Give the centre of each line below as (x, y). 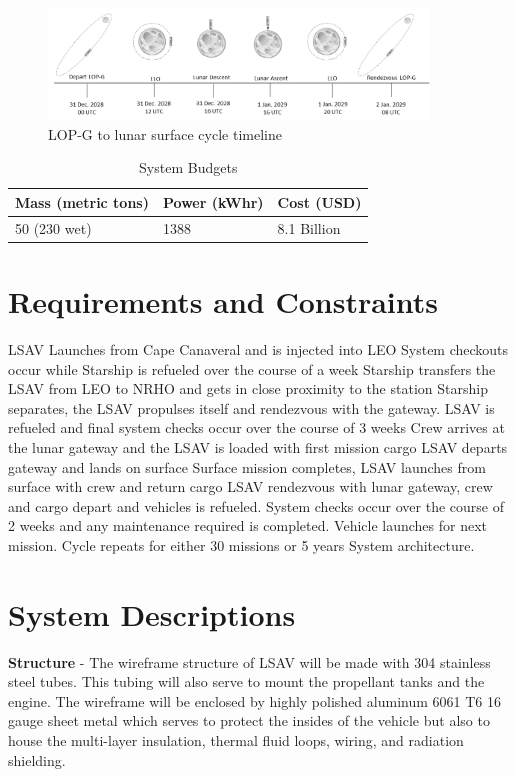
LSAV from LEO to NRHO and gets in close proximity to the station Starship (248, 388)
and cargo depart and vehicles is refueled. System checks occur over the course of (256, 505)
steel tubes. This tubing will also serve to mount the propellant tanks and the (246, 681)
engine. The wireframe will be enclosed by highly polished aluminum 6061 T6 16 (254, 700)
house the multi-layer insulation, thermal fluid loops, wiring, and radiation (236, 740)
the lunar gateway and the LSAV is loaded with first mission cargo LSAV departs (258, 446)
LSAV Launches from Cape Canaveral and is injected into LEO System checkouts (258, 349)
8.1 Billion (309, 227)
